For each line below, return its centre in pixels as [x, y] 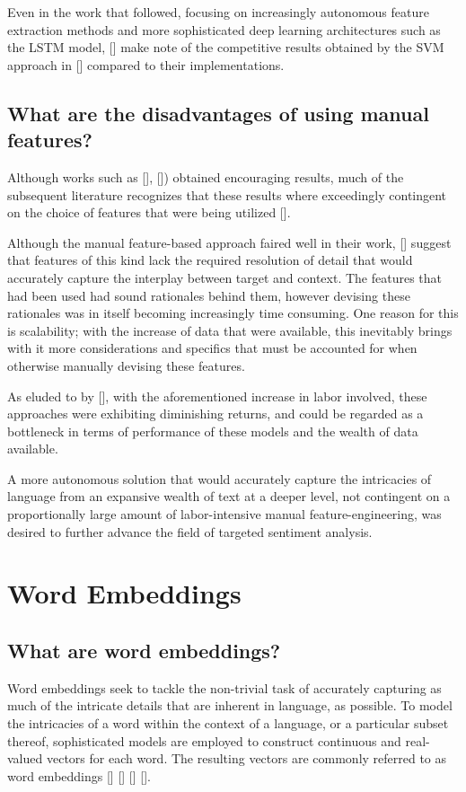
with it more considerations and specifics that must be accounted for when [212, 348]
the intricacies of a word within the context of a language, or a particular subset [228, 723]
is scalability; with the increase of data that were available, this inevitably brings [230, 330]
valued [25, 758]
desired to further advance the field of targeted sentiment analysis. [190, 531]
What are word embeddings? [144, 651]
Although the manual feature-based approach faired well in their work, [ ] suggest [229, 242]
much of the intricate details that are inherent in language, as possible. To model [230, 705]
